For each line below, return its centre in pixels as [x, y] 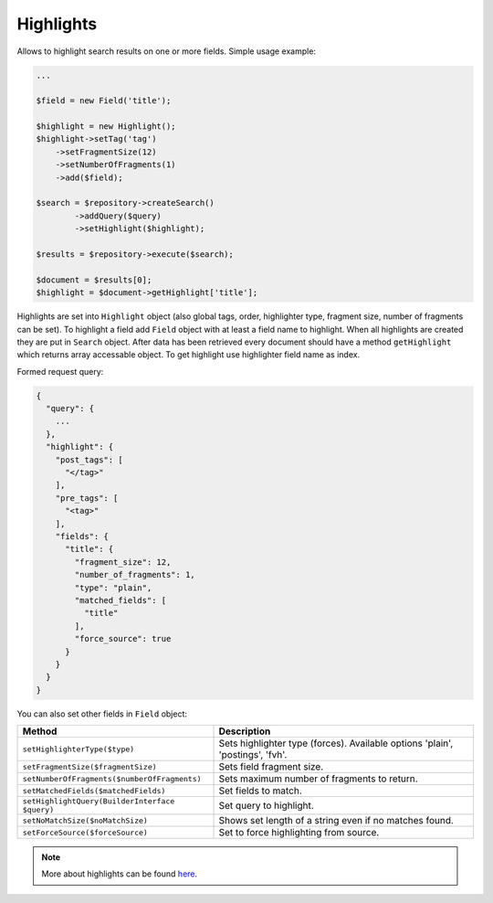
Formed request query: [60, 371]
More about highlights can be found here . [120, 874]
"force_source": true [123, 639]
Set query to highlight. [266, 806]
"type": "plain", [113, 588]
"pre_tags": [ [87, 498]
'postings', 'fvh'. [253, 755]
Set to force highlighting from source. [299, 833]
